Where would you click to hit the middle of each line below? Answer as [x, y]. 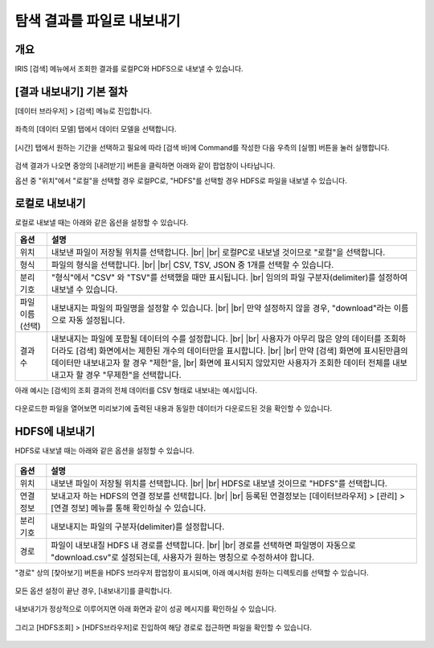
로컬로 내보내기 [50, 204]
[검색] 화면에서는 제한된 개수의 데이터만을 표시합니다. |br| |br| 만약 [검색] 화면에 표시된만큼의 [242, 351]
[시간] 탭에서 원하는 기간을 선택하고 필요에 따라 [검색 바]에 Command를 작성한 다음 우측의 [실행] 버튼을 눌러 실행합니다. [202, 147]
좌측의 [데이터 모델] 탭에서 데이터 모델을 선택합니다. [96, 129]
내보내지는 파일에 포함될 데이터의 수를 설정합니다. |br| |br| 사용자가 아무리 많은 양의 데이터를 [216, 338]
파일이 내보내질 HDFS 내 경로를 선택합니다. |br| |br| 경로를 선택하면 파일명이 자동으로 [204, 545]
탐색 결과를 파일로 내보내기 [98, 21]
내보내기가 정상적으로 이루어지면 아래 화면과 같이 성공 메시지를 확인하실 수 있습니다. [145, 609]
